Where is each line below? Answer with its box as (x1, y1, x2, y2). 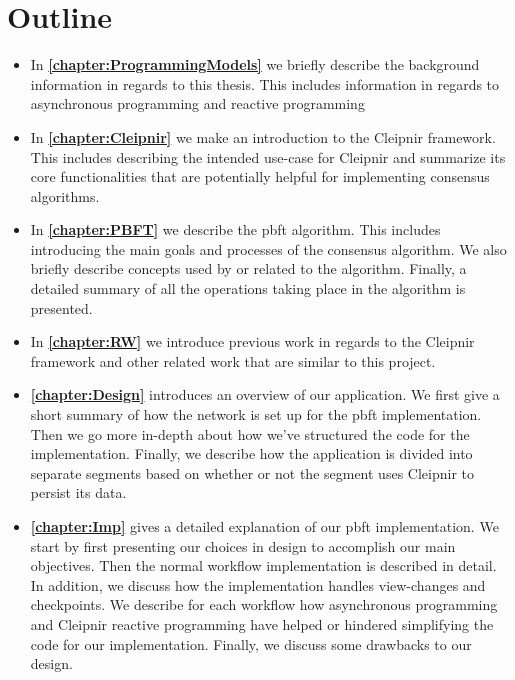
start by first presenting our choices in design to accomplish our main (30, 535, 456, 556)
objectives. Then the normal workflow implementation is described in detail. (30, 555, 497, 576)
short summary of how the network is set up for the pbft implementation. (30, 404, 482, 425)
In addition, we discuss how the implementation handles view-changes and (30, 574, 486, 595)
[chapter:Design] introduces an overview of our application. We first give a (30, 384, 500, 405)
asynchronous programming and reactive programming (30, 93, 365, 114)
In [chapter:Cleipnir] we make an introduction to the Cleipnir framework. (30, 126, 496, 147)
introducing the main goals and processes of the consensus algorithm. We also (30, 238, 507, 259)
